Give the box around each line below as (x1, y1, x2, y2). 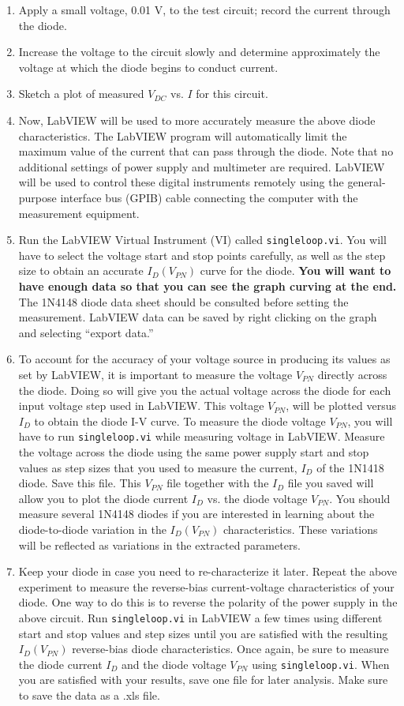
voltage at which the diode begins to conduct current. (18, 58, 279, 75)
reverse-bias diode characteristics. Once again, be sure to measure (72, 640, 389, 657)
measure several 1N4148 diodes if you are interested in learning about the (18, 505, 375, 522)
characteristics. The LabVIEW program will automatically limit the (18, 127, 347, 144)
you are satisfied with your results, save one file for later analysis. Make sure (18, 671, 388, 688)
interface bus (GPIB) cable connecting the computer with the (60, 189, 358, 205)
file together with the (166, 475, 269, 491)
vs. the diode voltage (207, 490, 308, 506)
